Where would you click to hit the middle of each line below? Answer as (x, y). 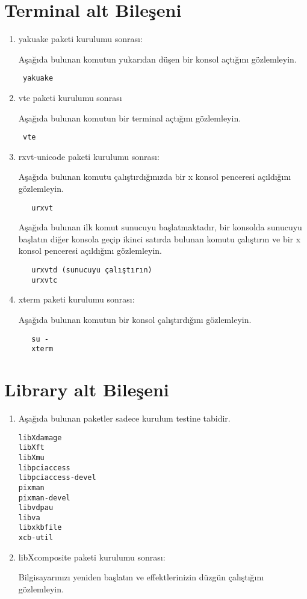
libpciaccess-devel (57, 478)
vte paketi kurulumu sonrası (70, 97)
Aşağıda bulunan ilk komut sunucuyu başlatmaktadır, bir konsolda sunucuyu (160, 227)
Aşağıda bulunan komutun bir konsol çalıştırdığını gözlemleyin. (135, 319)
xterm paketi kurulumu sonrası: (76, 299)
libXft (31, 448)
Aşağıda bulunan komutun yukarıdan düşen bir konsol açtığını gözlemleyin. (157, 59)
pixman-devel (44, 498)
